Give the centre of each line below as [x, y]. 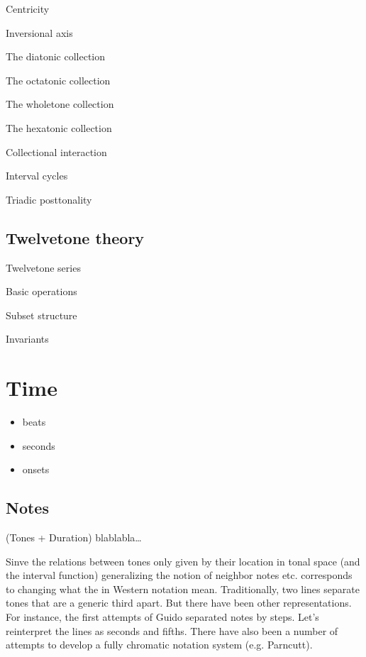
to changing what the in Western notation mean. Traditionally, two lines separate [183, 589]
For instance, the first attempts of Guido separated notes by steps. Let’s [162, 617]
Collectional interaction [56, 151]
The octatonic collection [58, 80]
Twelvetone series [43, 267]
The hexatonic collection [59, 127]
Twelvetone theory [75, 237]
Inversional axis [39, 32]
